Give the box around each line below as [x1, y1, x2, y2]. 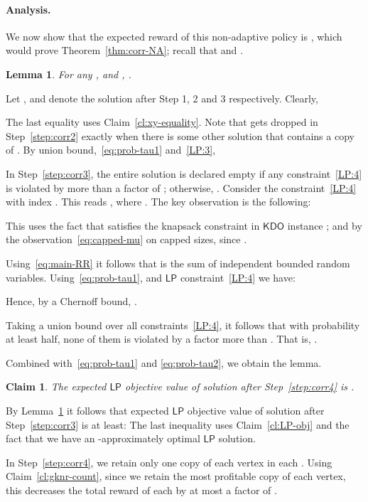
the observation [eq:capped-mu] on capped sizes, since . [6, 232, 247, 247]
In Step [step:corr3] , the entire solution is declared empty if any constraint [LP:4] [6, 166, 362, 181]
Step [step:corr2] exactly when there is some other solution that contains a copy [6, 128, 355, 143]
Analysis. [6, 1, 51, 16]
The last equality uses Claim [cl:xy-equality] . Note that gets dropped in [6, 114, 318, 129]
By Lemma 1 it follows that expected [6, 403, 169, 418]
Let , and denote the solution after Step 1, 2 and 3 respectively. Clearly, [6, 90, 318, 105]
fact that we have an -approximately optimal [6, 431, 200, 446]
